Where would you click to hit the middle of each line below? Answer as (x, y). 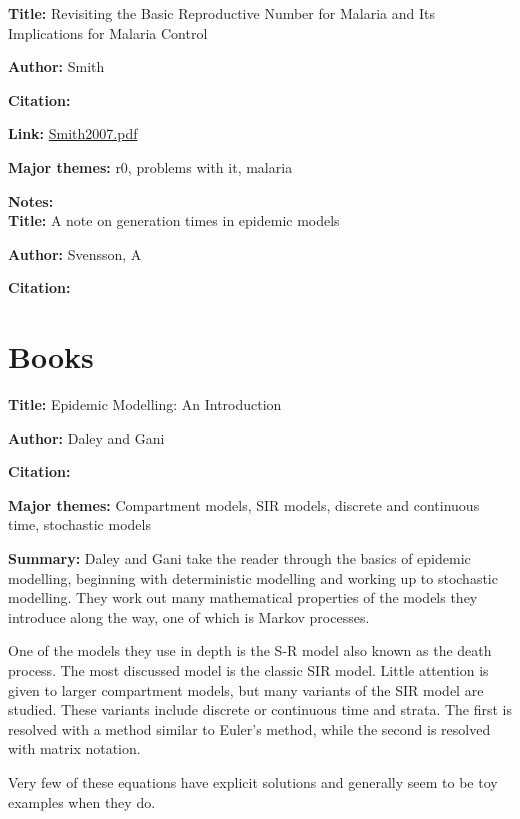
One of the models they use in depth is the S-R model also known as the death (250, 650)
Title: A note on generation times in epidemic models (174, 220)
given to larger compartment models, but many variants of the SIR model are (246, 689)
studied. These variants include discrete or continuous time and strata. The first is (260, 709)
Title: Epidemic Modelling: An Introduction (145, 404)
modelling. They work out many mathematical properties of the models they (243, 597)
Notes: (31, 200)
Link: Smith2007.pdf (73, 133)
